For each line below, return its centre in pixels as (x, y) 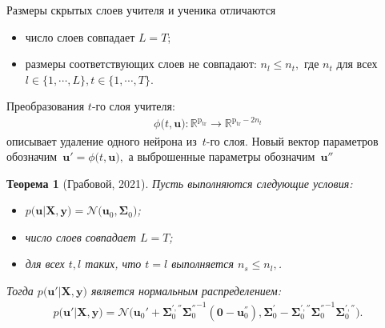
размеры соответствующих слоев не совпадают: (141, 64)
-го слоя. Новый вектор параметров (292, 140)
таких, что (113, 264)
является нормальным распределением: (186, 291)
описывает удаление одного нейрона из (102, 140)
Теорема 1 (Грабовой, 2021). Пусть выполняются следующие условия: (180, 183)
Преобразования (46, 106)
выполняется (203, 264)
